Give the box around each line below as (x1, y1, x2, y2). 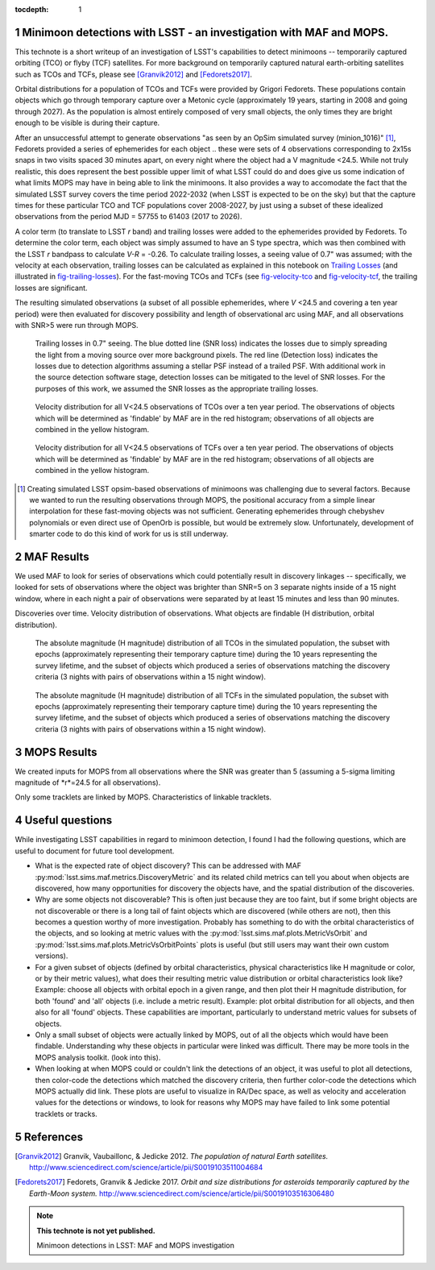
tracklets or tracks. (35, 1109, 98, 1119)
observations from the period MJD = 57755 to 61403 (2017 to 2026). (14, 212, 242, 222)
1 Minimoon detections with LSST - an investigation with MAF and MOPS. (14, 25, 389, 39)
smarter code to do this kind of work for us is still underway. (29, 529, 229, 539)
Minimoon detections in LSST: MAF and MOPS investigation (36, 1240, 235, 1250)
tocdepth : (14, 5, 49, 14)
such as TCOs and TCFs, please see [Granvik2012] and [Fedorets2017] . (14, 69, 253, 79)
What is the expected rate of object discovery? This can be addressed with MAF (35, 861, 302, 870)
